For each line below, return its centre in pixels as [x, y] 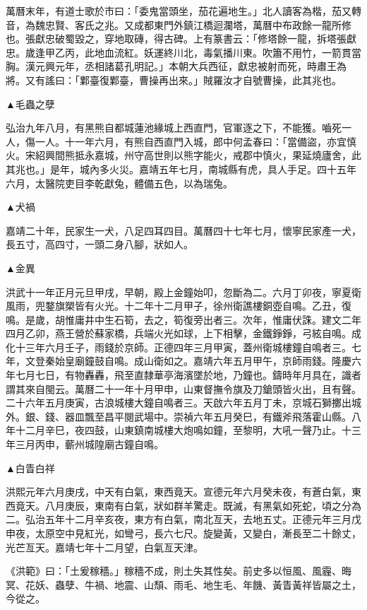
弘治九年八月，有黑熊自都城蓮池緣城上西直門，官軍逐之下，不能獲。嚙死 [174, 128]
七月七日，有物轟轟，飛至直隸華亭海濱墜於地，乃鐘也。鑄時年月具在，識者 [188, 375]
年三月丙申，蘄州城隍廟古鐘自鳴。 [85, 444]
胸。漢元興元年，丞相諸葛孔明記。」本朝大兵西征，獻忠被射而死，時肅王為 [176, 66]
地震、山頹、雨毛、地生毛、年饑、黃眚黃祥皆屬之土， [237, 584]
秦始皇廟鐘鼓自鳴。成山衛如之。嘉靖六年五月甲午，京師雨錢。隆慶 [198, 361]
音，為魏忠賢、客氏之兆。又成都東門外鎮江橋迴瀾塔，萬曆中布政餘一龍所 [174, 24]
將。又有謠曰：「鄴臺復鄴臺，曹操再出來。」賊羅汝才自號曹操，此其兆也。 [174, 80]
